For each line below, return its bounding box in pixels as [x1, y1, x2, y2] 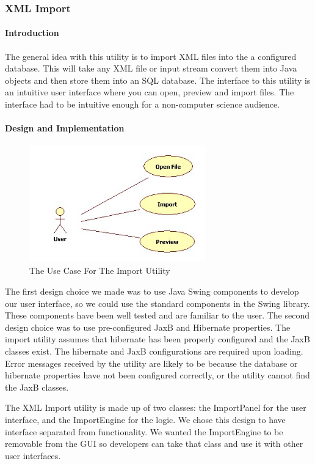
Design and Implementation [5, 122, 125, 134]
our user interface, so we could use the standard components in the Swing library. [5, 296, 310, 309]
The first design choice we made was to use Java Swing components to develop [5, 284, 299, 297]
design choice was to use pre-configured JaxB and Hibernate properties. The [5, 320, 291, 333]
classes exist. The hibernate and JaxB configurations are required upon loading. [5, 344, 303, 357]
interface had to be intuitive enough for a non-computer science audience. [5, 98, 280, 111]
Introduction [5, 26, 59, 39]
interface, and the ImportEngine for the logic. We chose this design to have [5, 413, 286, 425]
